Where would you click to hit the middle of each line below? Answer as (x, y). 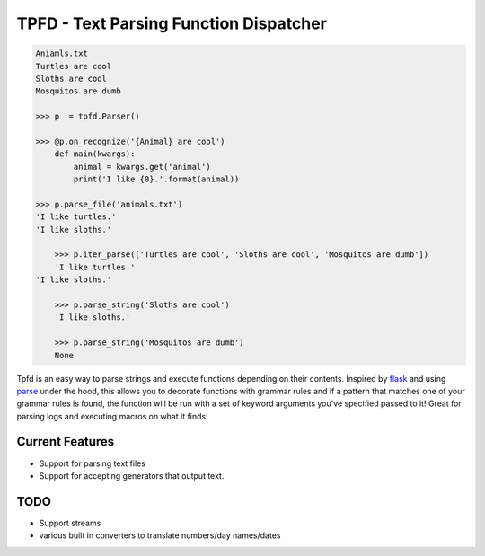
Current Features (66, 441)
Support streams (70, 523)
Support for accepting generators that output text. (132, 475)
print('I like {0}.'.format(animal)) (156, 179)
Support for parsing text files (92, 463)
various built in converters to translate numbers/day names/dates (160, 535)
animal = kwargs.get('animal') (142, 167)
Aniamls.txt (62, 53)
